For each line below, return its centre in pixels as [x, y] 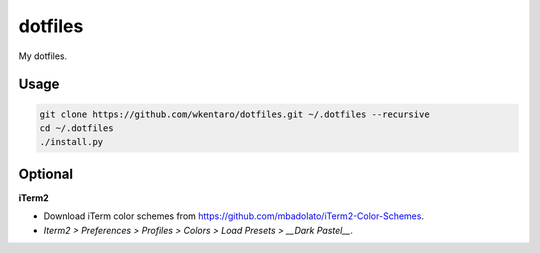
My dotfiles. [43, 56]
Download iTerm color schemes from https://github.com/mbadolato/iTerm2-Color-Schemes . [234, 216]
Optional [46, 173]
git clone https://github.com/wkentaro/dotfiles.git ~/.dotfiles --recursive [234, 114]
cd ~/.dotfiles [76, 128]
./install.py [71, 142]
